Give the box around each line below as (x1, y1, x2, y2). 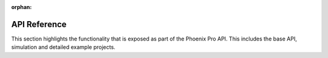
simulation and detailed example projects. (11, 43, 115, 51)
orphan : (11, 4, 32, 10)
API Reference (11, 19, 67, 30)
